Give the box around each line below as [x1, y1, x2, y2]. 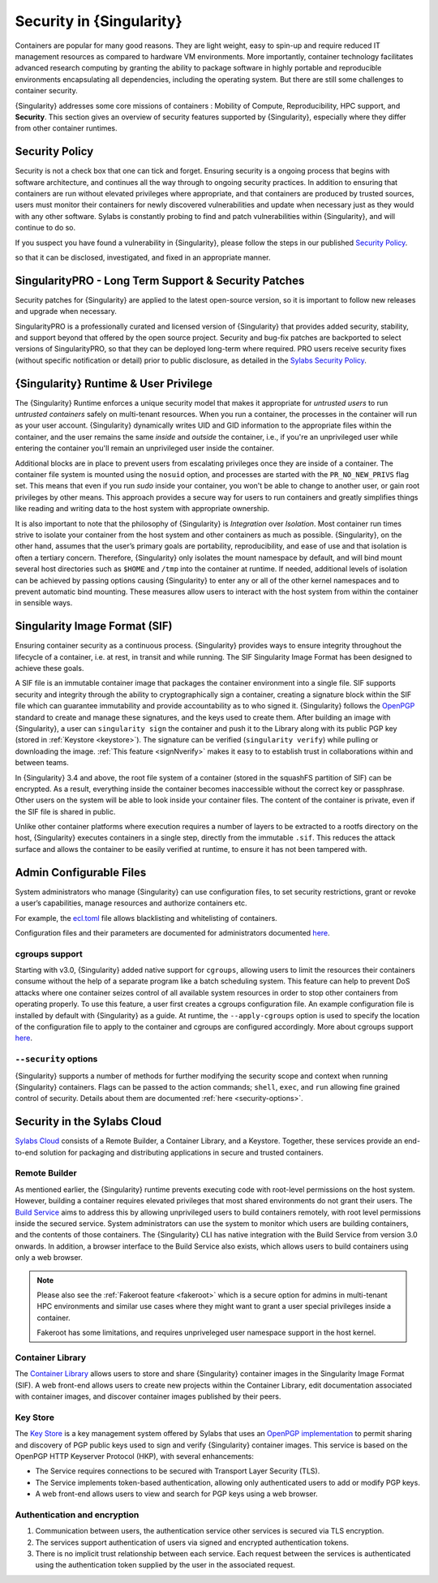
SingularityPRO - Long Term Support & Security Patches [15, 273, 305, 287]
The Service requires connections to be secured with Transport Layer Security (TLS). [35, 1466, 320, 1476]
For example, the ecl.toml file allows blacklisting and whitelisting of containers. [15, 913, 277, 923]
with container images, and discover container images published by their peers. [15, 1392, 281, 1401]
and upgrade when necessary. [15, 307, 117, 316]
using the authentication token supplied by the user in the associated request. [35, 1560, 295, 1570]
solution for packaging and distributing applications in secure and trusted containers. [39, 1147, 324, 1157]
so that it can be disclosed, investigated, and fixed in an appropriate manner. [15, 252, 271, 262]
